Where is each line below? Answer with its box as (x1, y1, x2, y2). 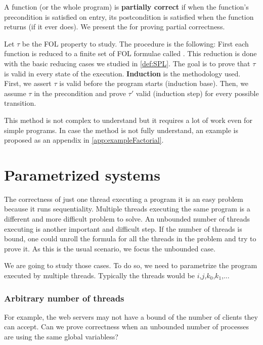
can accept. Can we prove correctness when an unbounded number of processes (4, 321, 249, 332)
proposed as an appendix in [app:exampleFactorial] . (4, 135, 164, 145)
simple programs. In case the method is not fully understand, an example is (4, 124, 238, 135)
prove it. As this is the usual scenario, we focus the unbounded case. (4, 243, 215, 253)
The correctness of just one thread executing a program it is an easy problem (4, 193, 243, 204)
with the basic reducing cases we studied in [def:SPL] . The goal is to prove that (4, 58, 250, 68)
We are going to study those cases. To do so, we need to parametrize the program (4, 260, 257, 271)
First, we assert (4, 78, 52, 89)
